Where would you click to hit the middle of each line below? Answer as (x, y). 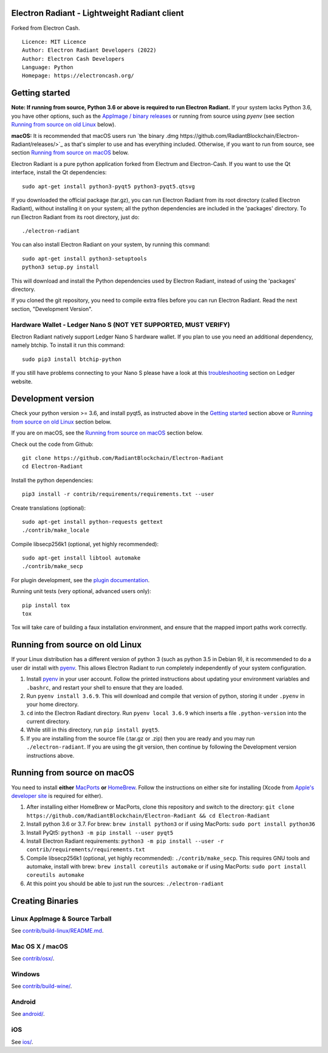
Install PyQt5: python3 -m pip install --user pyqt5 (100, 832)
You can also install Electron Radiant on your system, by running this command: (111, 245)
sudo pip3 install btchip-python (72, 359)
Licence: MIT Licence (54, 42)
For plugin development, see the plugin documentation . (80, 580)
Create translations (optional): (49, 508)
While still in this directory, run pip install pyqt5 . (93, 730)
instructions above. (50, 755)
